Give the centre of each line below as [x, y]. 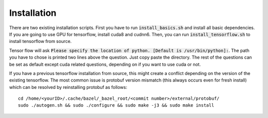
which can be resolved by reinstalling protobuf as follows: [68, 87]
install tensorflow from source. [40, 41]
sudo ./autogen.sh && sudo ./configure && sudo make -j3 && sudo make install [116, 105]
